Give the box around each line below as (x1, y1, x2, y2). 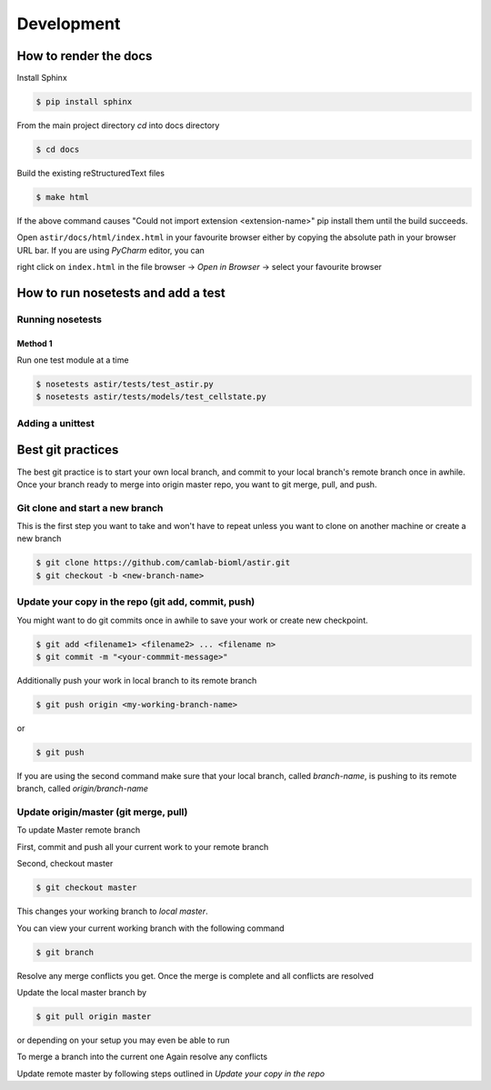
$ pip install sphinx (35, 96, 133, 107)
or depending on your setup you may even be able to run (16, 1035, 231, 1045)
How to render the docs (16, 48, 153, 64)
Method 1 (16, 337, 54, 349)
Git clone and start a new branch (16, 501, 164, 514)
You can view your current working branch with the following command (16, 923, 286, 934)
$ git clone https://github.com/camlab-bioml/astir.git (35, 557, 291, 568)
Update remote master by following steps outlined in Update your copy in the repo (16, 1068, 326, 1079)
